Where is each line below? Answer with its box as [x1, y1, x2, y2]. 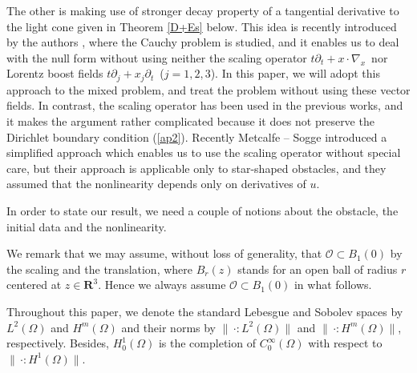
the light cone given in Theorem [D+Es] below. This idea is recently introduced [6, 18, 397, 34]
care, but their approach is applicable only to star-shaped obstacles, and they [6, 159, 387, 176]
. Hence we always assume [98, 276, 226, 293]
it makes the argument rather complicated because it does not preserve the [6, 113, 374, 130]
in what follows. [294, 276, 372, 293]
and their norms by [121, 319, 217, 335]
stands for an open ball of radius [237, 260, 398, 277]
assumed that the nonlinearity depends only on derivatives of [6, 175, 306, 192]
